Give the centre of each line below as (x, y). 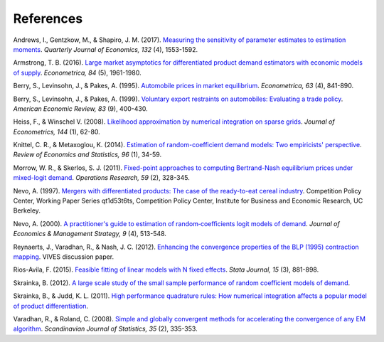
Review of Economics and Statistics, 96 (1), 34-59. (87, 155)
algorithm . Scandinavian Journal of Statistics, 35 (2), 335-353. (106, 329)
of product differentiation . (51, 306)
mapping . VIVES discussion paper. (64, 257)
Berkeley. (27, 210)
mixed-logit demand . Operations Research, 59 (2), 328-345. (101, 178)
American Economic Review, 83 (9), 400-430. (81, 108)
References (48, 18)
